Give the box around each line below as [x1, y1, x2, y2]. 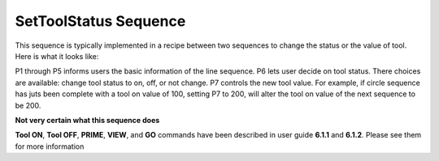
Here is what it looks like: [15, 51, 99, 61]
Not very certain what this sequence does [15, 115, 160, 125]
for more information [15, 142, 85, 151]
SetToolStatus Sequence [15, 12, 186, 30]
